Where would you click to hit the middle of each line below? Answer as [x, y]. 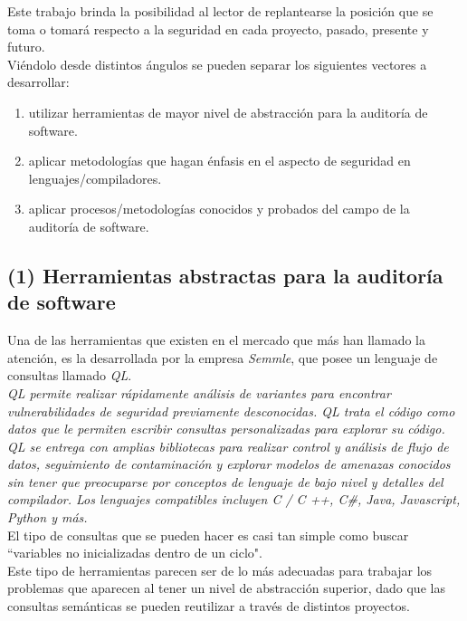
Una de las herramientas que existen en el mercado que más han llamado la [216, 340]
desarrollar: [38, 82]
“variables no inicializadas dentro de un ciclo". [135, 553]
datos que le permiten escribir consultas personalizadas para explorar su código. [226, 429]
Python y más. [48, 517]
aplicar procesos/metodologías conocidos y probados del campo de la [219, 209]
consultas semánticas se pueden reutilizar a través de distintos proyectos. [209, 606]
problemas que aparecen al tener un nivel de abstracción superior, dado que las [226, 588]
